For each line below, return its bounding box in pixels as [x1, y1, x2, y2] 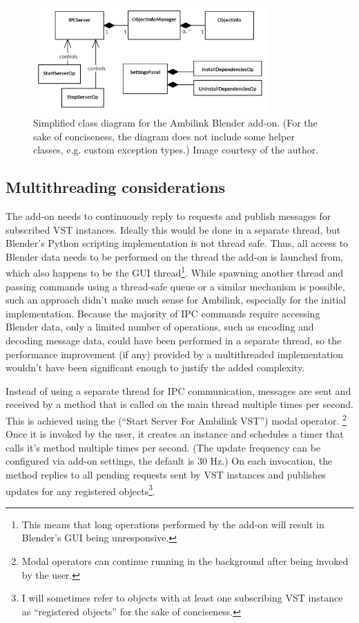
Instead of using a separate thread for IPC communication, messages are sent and [6, 383, 351, 398]
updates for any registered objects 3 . [6, 481, 155, 498]
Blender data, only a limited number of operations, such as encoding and [6, 319, 314, 334]
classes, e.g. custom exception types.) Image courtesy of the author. [33, 142, 319, 157]
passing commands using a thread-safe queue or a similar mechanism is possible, [6, 279, 345, 293]
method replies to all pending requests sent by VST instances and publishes [6, 467, 326, 481]
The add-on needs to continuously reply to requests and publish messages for [6, 208, 331, 223]
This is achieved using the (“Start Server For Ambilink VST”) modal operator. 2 [6, 411, 347, 427]
